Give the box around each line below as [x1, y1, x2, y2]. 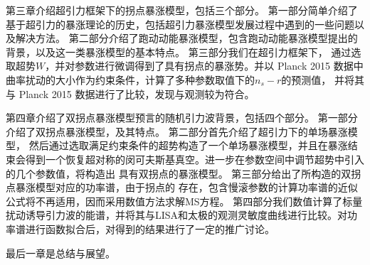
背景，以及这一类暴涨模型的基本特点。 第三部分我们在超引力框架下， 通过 [6, 44, 351, 59]
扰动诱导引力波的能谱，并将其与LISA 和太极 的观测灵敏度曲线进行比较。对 [6, 207, 348, 222]
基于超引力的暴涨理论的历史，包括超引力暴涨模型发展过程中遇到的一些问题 [6, 16, 354, 31]
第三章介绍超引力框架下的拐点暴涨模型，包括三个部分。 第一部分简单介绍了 [6, 3, 358, 17]
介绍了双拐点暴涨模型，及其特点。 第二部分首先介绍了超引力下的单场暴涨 [6, 124, 348, 139]
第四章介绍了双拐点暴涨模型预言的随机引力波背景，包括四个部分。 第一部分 [6, 110, 358, 125]
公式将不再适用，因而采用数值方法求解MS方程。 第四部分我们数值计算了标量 [6, 193, 363, 208]
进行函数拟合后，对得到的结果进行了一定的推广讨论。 [25, 221, 275, 236]
